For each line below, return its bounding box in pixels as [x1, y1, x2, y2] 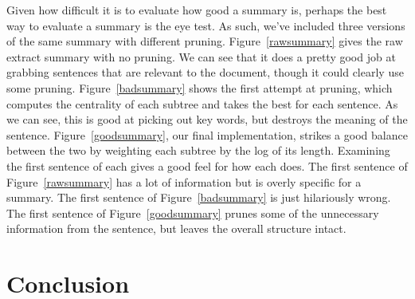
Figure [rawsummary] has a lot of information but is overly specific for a [6, 173, 362, 190]
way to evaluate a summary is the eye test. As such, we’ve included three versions [6, 17, 405, 33]
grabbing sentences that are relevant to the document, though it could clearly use [6, 64, 404, 81]
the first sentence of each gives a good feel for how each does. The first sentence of [6, 157, 408, 174]
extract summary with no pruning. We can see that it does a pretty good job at [6, 48, 396, 65]
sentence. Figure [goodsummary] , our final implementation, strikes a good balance [6, 126, 408, 143]
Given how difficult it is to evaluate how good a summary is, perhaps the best [6, 2, 387, 18]
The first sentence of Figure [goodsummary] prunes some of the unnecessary [6, 204, 379, 221]
